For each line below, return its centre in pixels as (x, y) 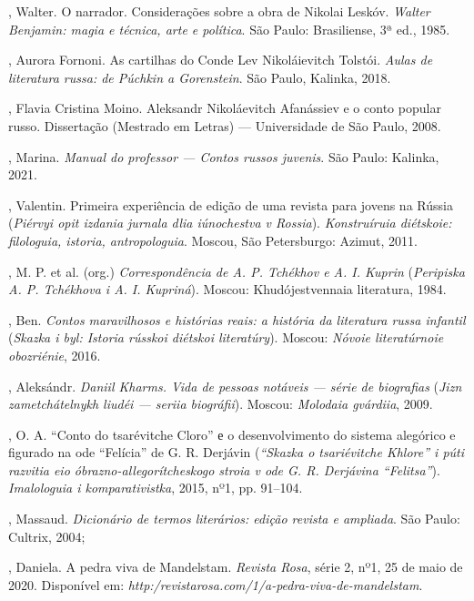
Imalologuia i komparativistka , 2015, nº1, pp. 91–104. (156, 488)
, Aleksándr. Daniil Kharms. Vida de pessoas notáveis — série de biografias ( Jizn (235, 386)
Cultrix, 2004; (47, 536)
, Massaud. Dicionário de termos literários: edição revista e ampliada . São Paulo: (234, 519)
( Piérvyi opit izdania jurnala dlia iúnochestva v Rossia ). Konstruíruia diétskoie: (230, 223)
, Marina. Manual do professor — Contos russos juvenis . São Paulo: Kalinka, (224, 156)
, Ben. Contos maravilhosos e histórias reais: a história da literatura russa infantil (237, 319)
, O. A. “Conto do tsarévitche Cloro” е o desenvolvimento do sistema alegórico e (232, 434)
